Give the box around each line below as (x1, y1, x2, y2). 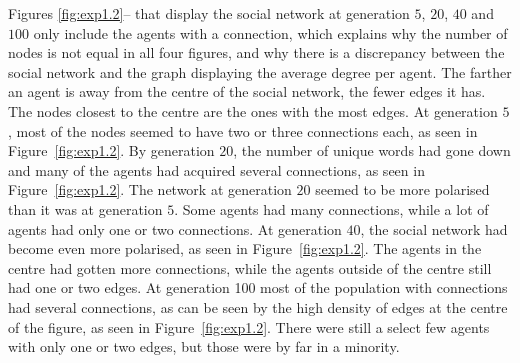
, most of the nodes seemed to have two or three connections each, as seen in (8, 120, 478, 141)
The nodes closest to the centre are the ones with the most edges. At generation (8, 100, 498, 121)
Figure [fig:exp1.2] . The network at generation (8, 179, 292, 200)
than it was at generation (8, 198, 163, 219)
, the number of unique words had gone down (233, 140, 511, 161)
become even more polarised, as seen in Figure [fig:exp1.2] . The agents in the (8, 238, 482, 259)
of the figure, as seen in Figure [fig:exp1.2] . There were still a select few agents (8, 316, 490, 337)
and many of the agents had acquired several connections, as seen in (8, 159, 425, 180)
